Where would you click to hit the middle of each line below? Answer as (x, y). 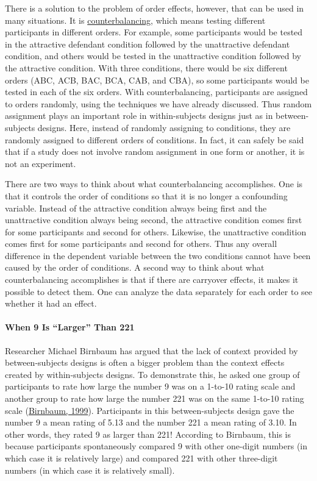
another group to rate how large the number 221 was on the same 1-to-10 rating (155, 398)
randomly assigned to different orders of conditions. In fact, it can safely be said (155, 139)
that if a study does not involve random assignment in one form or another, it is (155, 151)
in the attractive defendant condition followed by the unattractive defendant (148, 44)
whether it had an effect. (51, 303)
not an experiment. (41, 163)
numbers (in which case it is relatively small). (90, 470)
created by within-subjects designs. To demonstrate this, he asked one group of (152, 374)
